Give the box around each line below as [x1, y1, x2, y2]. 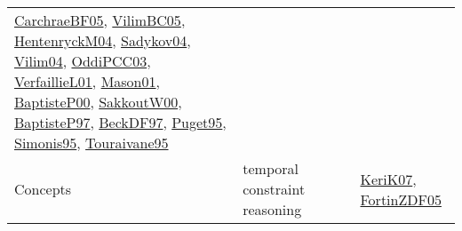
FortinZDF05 [360, 188, 442, 210]
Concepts [14, 179, 72, 199]
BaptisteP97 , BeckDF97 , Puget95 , [14, 112, 227, 132]
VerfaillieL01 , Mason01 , [14, 71, 160, 92]
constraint [243, 179, 306, 199]
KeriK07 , [360, 168, 417, 189]
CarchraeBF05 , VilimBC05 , [14, 10, 186, 30]
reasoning [243, 199, 302, 219]
